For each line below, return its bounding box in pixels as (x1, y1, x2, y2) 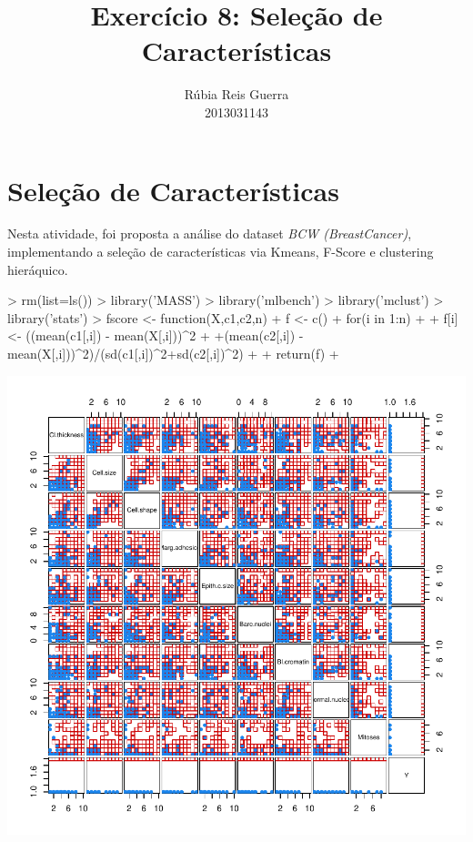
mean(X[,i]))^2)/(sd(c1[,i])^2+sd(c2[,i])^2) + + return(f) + (7, 344, 339, 362)
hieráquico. (7, 259, 68, 279)
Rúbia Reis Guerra (184, 85, 289, 104)
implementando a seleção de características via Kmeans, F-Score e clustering (7, 242, 434, 261)
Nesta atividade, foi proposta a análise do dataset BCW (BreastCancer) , (7, 224, 412, 243)
